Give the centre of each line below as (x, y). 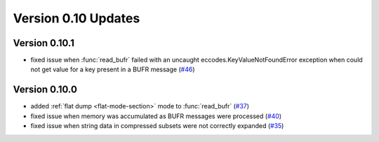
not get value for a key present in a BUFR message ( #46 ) (113, 69)
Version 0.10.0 (45, 90)
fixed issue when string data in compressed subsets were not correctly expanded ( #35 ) (157, 126)
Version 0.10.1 (44, 43)
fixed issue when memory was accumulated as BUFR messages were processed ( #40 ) (156, 116)
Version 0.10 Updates (77, 18)
